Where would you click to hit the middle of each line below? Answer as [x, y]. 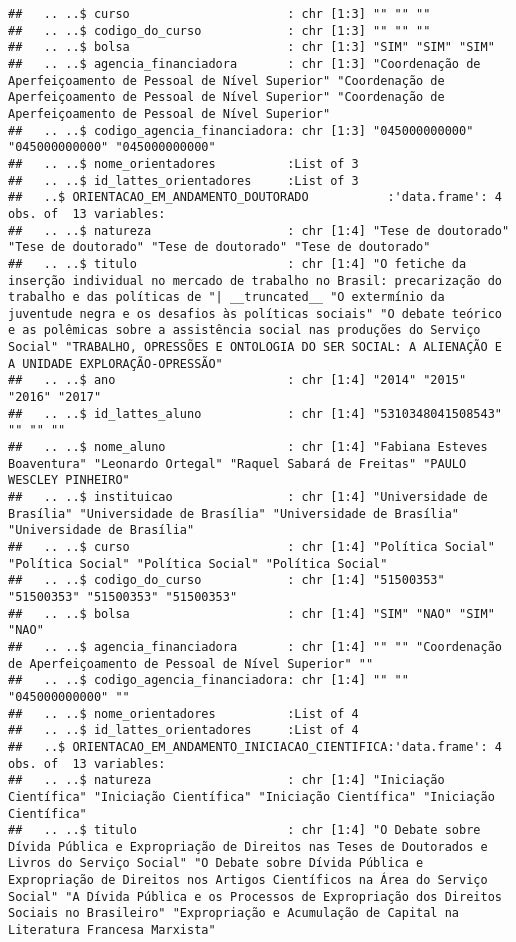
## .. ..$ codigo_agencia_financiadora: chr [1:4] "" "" [208, 680]
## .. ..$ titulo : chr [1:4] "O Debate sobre [244, 830]
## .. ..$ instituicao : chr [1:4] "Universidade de [248, 497]
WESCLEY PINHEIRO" [69, 480]
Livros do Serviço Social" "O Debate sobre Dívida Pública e [216, 863]
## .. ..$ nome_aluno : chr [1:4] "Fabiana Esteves [248, 447]
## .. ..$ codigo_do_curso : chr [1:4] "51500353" [226, 580]
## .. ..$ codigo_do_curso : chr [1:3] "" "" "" [219, 30]
